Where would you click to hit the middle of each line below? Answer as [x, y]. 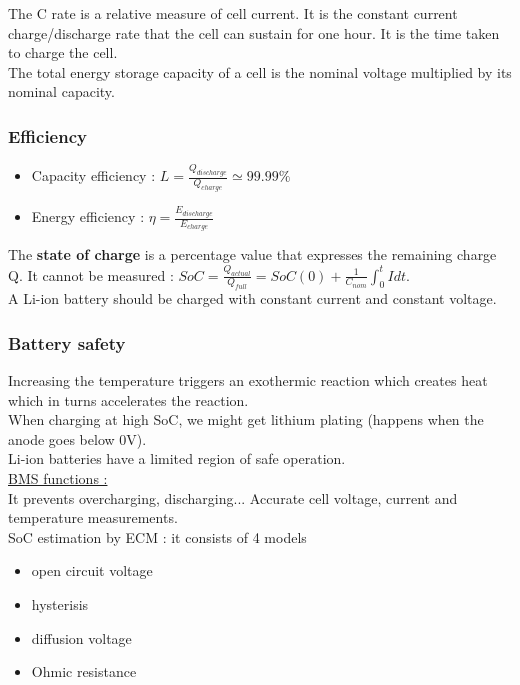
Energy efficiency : [88, 216]
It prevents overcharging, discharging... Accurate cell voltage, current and [233, 497]
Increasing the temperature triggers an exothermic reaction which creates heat [248, 380]
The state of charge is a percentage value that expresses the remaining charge [252, 254]
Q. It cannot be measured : [91, 274]
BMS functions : [58, 478]
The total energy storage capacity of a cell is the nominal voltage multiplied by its [260, 71]
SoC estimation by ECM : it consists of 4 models [157, 536]
